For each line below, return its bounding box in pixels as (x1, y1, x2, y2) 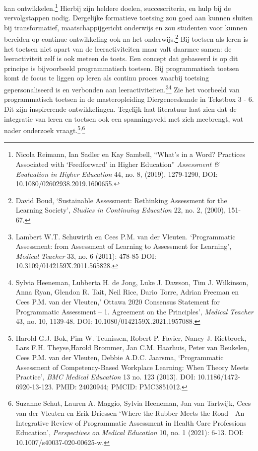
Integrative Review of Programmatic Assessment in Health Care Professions (15, 417, 247, 428)
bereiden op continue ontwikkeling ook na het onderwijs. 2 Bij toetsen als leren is (4, 32, 248, 44)
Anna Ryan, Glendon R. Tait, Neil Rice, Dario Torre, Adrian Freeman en (15, 287, 239, 297)
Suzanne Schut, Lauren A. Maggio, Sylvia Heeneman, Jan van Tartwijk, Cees (15, 398, 251, 408)
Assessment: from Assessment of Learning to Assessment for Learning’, (15, 241, 232, 251)
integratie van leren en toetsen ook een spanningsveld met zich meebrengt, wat (4, 113, 244, 124)
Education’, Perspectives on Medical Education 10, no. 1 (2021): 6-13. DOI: (15, 427, 244, 438)
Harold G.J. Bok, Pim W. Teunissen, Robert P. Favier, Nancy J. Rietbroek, (15, 332, 247, 343)
